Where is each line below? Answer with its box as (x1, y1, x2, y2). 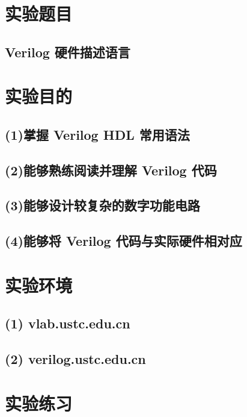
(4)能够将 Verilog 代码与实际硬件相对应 (5, 231, 242, 250)
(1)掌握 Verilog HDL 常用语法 (5, 125, 190, 143)
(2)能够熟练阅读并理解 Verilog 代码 (5, 160, 217, 179)
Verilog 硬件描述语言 (5, 42, 130, 61)
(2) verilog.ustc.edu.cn (5, 350, 146, 368)
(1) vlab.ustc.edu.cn (5, 314, 130, 333)
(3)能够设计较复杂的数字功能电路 (5, 196, 200, 215)
